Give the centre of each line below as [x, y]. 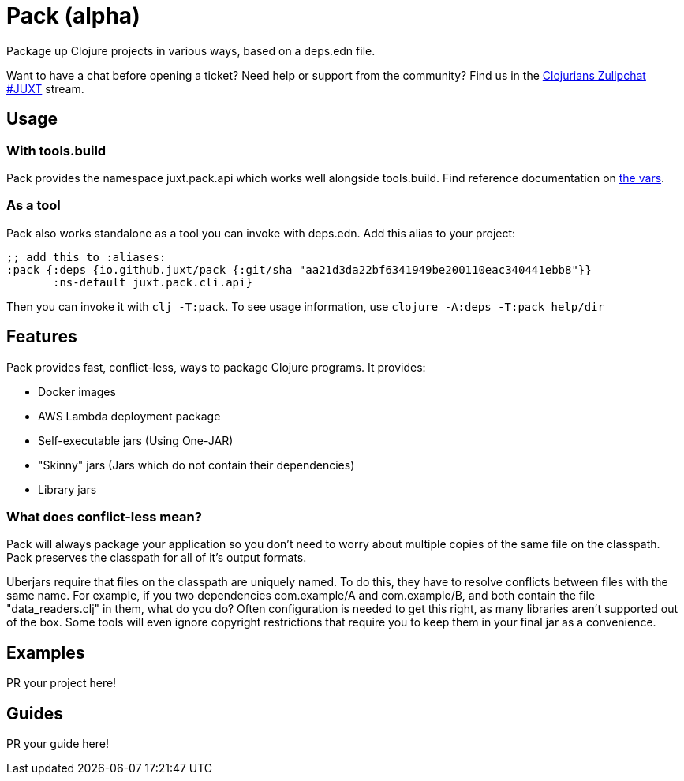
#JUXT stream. [45, 88]
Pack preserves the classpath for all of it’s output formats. [157, 558]
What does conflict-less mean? [104, 516]
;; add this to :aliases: [86, 257]
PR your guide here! [58, 744]
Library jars [67, 489]
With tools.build [56, 150]
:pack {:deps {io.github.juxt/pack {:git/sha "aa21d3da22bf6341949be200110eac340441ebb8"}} [299, 269]
